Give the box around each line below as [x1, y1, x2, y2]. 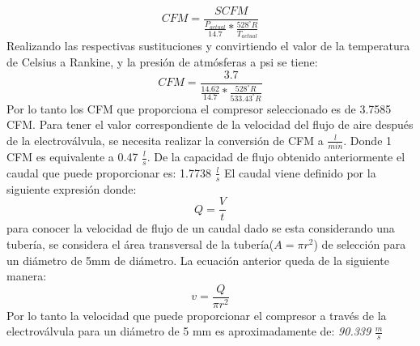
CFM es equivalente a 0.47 [6, 148, 138, 164]
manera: [6, 267, 47, 284]
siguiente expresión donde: [6, 180, 137, 197]
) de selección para [313, 235, 406, 252]
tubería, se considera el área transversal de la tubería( [6, 235, 274, 252]
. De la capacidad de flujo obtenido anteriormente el [146, 148, 405, 164]
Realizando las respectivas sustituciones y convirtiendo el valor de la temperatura [6, 37, 410, 54]
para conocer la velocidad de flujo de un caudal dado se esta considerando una [6, 220, 395, 237]
